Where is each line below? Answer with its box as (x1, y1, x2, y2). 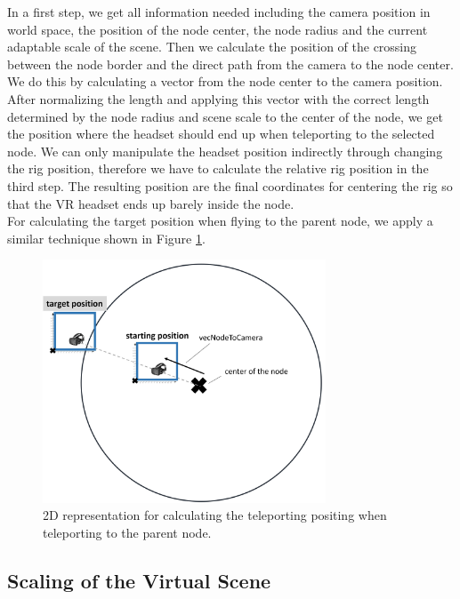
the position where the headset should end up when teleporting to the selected (7, 124, 435, 143)
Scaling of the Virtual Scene (7, 566, 271, 594)
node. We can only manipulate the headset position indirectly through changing (7, 141, 443, 160)
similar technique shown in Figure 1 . (7, 228, 206, 247)
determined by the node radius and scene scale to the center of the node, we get (7, 107, 443, 125)
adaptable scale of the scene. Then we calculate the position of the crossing (7, 37, 417, 56)
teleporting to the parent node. (43, 523, 212, 541)
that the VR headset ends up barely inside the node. (7, 194, 295, 212)
